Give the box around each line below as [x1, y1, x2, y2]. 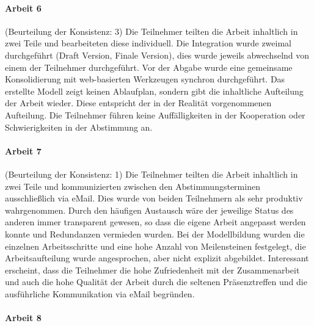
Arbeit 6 [5, 1, 42, 14]
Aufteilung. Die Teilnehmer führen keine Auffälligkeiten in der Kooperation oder [5, 108, 305, 121]
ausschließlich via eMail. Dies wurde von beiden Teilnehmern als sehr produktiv [5, 192, 303, 205]
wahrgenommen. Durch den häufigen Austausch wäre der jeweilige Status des [5, 203, 294, 216]
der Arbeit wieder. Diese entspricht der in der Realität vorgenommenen [5, 96, 272, 109]
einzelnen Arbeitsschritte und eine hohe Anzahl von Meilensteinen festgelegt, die [5, 239, 306, 252]
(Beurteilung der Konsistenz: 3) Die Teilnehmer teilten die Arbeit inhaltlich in [5, 24, 298, 37]
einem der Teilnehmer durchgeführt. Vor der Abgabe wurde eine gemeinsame [5, 60, 293, 73]
